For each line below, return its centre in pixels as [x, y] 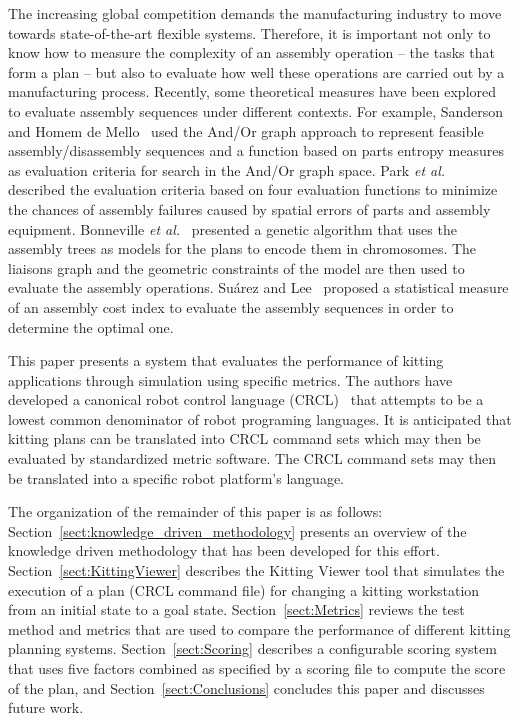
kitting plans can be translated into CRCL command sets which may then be [244, 438]
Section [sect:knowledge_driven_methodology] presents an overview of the [237, 530]
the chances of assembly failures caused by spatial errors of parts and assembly [249, 208]
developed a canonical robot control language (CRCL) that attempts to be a [246, 399]
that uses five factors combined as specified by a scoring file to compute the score [257, 668]
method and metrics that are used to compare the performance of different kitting [259, 628]
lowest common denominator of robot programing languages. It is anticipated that [260, 418]
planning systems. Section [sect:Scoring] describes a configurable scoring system [252, 648]
